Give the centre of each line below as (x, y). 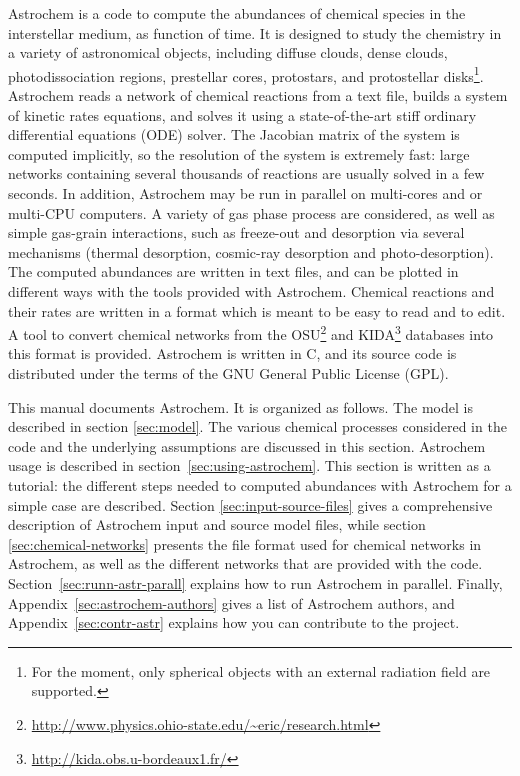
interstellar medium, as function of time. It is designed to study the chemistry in (255, 32)
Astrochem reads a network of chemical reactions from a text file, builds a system (258, 95)
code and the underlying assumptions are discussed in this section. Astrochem (247, 445)
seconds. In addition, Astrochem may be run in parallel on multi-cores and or (245, 193)
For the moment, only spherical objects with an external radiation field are (261, 670)
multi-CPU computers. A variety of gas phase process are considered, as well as (251, 212)
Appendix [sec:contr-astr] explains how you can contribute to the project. (234, 622)
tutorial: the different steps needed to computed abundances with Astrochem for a (260, 484)
